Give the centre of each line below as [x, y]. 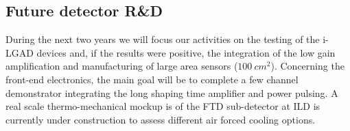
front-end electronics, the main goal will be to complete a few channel [152, 79]
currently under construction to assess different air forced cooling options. [161, 119]
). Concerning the [307, 66]
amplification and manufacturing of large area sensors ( [122, 66]
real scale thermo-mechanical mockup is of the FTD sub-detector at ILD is [163, 106]
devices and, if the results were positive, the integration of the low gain [186, 52]
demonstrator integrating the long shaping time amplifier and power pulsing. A [172, 92]
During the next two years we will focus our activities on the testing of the [163, 39]
